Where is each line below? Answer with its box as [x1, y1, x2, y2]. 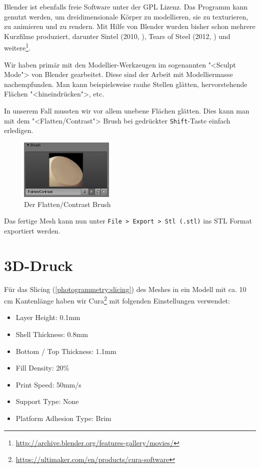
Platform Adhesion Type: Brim [15, 412, 111, 423]
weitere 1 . [4, 41, 30, 53]
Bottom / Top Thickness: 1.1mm [15, 345, 116, 356]
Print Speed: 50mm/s [15, 379, 81, 389]
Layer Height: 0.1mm [15, 312, 80, 322]
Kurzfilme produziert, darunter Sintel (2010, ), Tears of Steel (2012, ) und [4, 30, 230, 41]
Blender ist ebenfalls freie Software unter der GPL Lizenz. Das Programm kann [4, 1, 248, 11]
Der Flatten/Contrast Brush [24, 198, 111, 209]
